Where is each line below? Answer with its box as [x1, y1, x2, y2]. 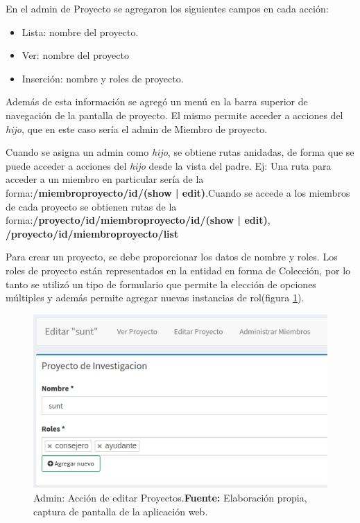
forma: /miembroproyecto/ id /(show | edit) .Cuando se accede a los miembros [6, 185, 350, 200]
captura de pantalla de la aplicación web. [33, 504, 208, 518]
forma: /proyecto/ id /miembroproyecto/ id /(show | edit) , [6, 213, 271, 227]
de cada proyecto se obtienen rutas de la [6, 199, 177, 213]
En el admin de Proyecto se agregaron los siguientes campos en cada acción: [6, 1, 329, 15]
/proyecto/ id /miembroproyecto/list [6, 226, 179, 240]
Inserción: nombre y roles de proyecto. [22, 71, 184, 85]
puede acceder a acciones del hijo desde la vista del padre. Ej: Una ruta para [6, 158, 332, 172]
